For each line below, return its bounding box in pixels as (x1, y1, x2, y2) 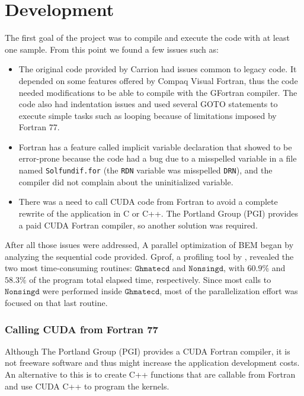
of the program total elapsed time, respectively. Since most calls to (29, 273, 271, 285)
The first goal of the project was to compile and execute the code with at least (5, 31, 290, 44)
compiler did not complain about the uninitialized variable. (18, 175, 233, 188)
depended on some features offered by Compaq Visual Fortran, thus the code (18, 74, 298, 86)
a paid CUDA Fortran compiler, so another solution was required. (18, 218, 258, 231)
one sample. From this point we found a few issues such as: (5, 43, 219, 55)
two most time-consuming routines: (5, 262, 132, 274)
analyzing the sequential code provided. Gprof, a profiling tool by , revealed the (5, 250, 294, 262)
